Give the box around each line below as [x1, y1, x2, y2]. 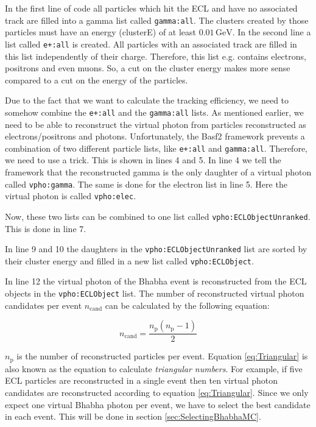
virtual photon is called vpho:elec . [5, 189, 136, 202]
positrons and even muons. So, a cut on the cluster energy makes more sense [5, 62, 290, 74]
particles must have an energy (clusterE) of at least [5, 26, 197, 38]
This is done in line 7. [5, 222, 86, 235]
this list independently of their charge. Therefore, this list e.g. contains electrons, [5, 49, 306, 62]
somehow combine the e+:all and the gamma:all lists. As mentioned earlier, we [5, 105, 304, 118]
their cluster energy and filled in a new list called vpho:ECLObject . [5, 254, 254, 267]
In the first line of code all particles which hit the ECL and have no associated [5, 2, 298, 14]
